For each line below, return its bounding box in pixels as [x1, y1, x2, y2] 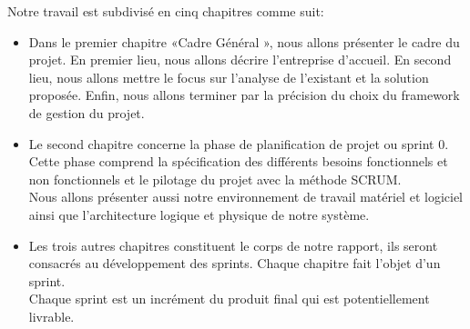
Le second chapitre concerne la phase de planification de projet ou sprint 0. [28, 134, 449, 153]
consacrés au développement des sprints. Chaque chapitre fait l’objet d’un [28, 254, 441, 273]
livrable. [28, 306, 75, 325]
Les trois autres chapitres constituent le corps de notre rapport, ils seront [28, 235, 438, 254]
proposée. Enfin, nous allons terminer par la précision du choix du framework [28, 85, 460, 105]
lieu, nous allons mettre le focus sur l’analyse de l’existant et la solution [28, 67, 429, 86]
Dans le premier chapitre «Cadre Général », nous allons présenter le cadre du [28, 32, 460, 51]
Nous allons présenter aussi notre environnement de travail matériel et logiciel [28, 187, 463, 206]
